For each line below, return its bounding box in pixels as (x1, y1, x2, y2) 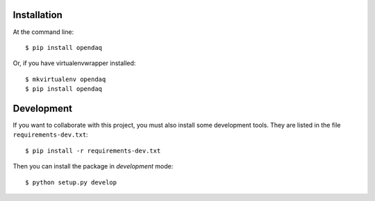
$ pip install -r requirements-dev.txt (25, 146, 161, 155)
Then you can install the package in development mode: (12, 162, 174, 171)
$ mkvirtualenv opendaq (25, 75, 106, 83)
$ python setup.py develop (25, 178, 117, 186)
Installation (12, 9, 62, 21)
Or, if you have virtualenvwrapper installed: (12, 59, 136, 67)
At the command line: (12, 28, 74, 36)
